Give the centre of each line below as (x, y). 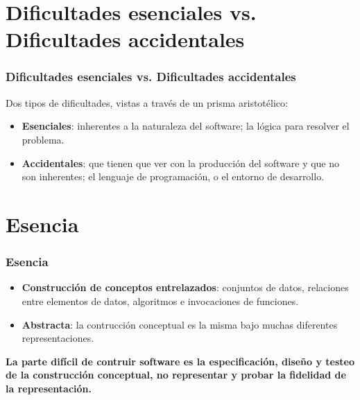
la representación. (49, 388)
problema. (43, 139)
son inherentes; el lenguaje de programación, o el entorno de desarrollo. (173, 176)
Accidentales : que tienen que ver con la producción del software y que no (181, 163)
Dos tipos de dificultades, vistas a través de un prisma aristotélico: (147, 102)
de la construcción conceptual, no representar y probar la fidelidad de (176, 375)
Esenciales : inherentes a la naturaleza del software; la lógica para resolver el (186, 126)
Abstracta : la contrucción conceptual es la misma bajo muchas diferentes (180, 324)
